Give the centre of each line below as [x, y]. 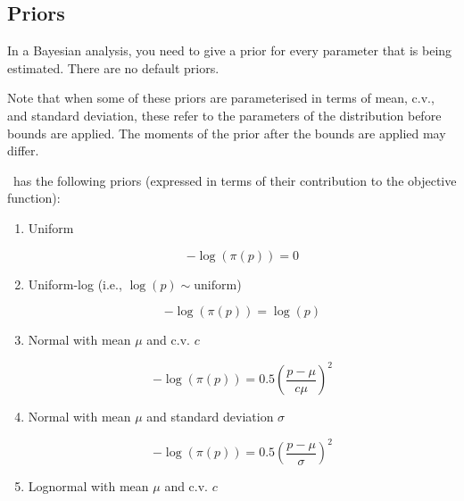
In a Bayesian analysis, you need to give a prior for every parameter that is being [230, 50]
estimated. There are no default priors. [113, 67]
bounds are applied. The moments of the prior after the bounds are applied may [227, 133]
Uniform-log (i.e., [75, 284]
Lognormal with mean [88, 486]
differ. [23, 150]
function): [34, 198]
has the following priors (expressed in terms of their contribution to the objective [235, 180]
